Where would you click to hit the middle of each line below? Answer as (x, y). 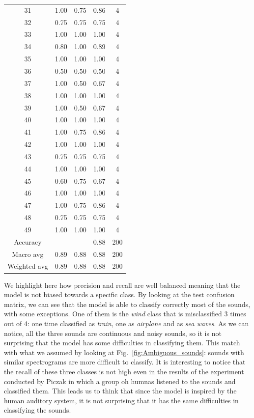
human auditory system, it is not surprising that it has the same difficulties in (121, 400)
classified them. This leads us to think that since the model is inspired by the (120, 391)
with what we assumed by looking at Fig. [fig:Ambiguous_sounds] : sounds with (124, 352)
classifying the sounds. (38, 410)
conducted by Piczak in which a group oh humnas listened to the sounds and (120, 381)
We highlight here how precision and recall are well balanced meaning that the (122, 285)
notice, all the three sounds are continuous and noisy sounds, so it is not (113, 333)
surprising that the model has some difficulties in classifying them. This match (122, 343)
